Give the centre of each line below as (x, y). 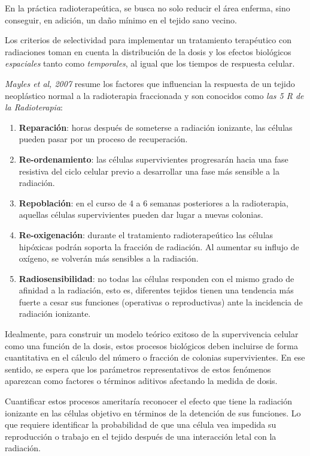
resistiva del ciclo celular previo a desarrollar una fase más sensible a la (149, 171)
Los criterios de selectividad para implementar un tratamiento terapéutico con (148, 40)
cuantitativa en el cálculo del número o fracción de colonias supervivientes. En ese (155, 357)
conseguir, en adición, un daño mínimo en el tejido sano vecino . (121, 19)
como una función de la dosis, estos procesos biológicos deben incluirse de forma (151, 345)
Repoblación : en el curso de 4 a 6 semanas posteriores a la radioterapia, (154, 202)
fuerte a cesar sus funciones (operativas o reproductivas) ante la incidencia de (161, 301)
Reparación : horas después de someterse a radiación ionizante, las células (156, 127)
